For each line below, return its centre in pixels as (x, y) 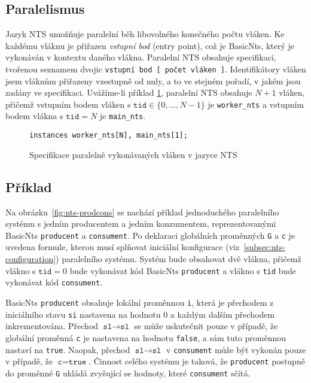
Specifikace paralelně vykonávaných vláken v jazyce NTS (133, 154)
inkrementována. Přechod (52, 326)
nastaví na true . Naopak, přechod (68, 349)
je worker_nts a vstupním (256, 104)
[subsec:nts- (264, 247)
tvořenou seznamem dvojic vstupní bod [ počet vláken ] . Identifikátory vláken (156, 69)
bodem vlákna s (34, 116)
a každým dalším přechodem (222, 314)
